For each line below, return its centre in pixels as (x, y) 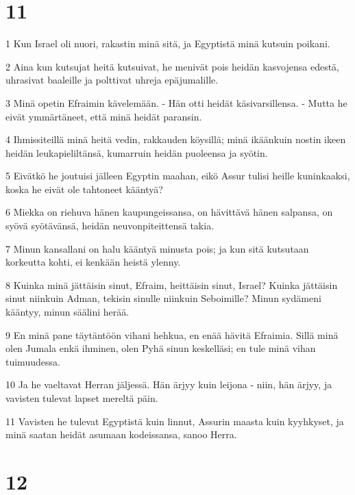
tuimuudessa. (33, 361)
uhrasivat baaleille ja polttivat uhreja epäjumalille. (112, 80)
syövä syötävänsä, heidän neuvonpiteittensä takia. (110, 226)
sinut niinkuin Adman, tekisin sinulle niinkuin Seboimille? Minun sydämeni (163, 298)
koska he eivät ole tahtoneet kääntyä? (84, 189)
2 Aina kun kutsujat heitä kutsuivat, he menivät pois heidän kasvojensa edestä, (172, 66)
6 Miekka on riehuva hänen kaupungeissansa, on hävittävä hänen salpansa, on (169, 212)
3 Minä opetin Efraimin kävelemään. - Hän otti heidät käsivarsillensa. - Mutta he (176, 102)
